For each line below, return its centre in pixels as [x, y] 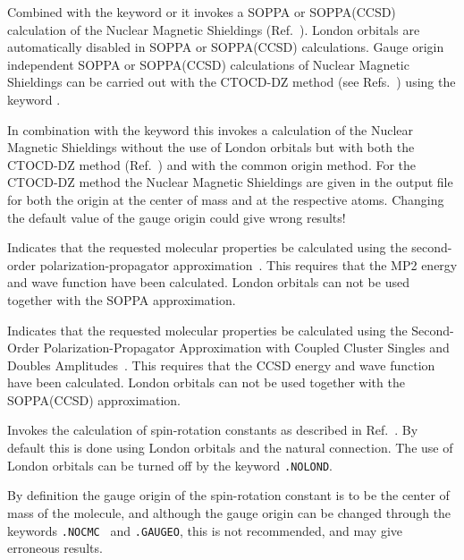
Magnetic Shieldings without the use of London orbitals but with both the [211, 147]
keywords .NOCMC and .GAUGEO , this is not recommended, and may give [205, 530]
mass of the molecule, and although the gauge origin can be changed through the [229, 512]
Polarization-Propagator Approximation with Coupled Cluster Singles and [246, 348]
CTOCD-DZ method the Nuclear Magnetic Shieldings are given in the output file [230, 182]
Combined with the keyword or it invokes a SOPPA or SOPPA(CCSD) [202, 12]
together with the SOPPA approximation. [122, 299]
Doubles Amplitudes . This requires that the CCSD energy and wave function [221, 365]
